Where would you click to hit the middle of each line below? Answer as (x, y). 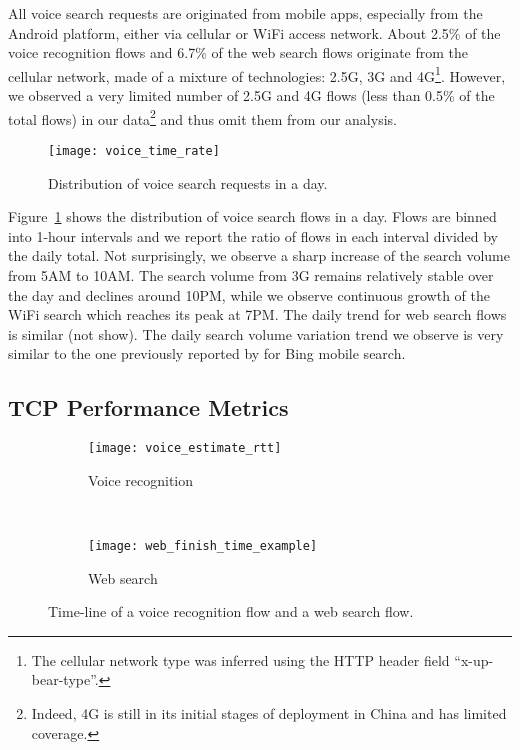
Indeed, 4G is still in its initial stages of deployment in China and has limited (269, 712)
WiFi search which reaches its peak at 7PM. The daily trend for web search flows (257, 314)
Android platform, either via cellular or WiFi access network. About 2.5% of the (254, 32)
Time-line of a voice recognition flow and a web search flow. (231, 611)
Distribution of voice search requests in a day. (188, 182)
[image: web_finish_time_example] (203, 545)
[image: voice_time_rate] (134, 150)
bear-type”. (65, 679)
